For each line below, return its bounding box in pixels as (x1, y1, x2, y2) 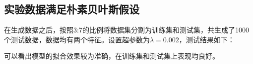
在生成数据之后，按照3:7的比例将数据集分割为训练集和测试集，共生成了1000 (4, 25, 249, 35)
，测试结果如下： (179, 34, 235, 44)
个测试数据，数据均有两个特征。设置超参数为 (4, 34, 150, 44)
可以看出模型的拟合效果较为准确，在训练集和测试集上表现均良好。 (4, 51, 219, 61)
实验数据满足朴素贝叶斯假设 (4, 1, 139, 17)
